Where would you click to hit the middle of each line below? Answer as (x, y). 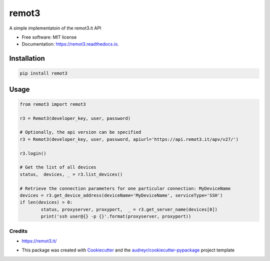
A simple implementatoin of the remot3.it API (55, 28)
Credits (18, 231)
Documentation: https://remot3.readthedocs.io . (70, 44)
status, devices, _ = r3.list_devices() (71, 174)
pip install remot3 (43, 73)
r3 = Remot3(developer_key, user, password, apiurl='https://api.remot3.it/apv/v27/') (129, 139)
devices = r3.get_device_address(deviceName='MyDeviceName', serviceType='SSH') (121, 195)
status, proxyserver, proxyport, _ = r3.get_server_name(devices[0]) (129, 209)
